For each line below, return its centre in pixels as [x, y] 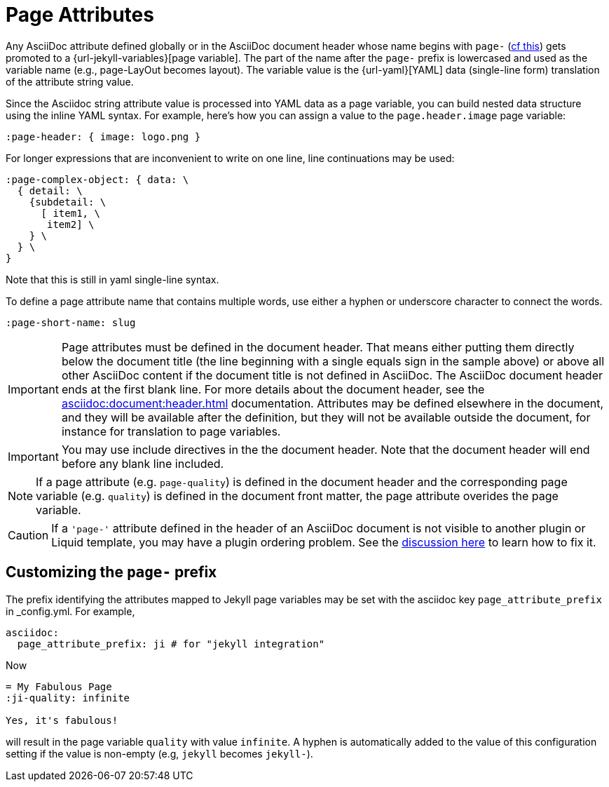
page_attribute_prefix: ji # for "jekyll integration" [171, 644]
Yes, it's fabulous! [62, 720]
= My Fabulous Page [59, 686]
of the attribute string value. [70, 81]
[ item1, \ [70, 213]
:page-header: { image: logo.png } [103, 136]
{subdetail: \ [68, 202]
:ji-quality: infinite [68, 698]
